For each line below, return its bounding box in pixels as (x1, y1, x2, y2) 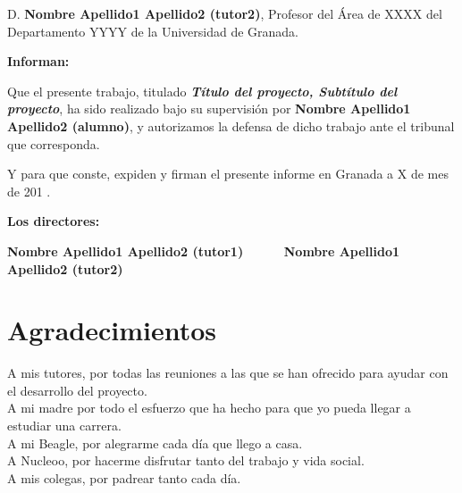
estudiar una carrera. (7, 416, 122, 435)
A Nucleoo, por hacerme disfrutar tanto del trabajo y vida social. (7, 451, 365, 470)
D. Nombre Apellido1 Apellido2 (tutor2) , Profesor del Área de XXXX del (7, 4, 442, 22)
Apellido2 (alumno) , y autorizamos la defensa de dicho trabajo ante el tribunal (7, 116, 455, 135)
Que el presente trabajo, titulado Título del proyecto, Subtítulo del (7, 81, 398, 100)
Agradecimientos (7, 312, 217, 348)
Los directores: (7, 212, 100, 230)
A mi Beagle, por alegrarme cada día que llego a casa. (7, 433, 303, 452)
